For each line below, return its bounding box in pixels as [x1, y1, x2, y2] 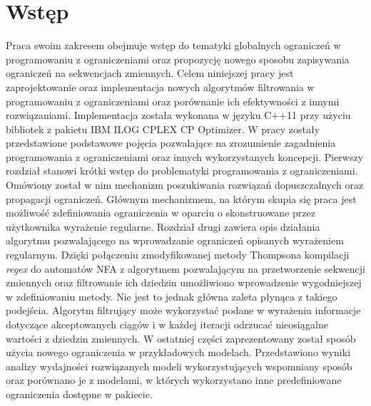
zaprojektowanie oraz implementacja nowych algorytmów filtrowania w [6, 79, 315, 94]
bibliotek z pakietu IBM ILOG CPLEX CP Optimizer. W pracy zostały [6, 121, 320, 136]
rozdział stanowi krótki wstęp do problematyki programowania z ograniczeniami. [6, 163, 358, 178]
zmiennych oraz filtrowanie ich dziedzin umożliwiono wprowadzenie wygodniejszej [6, 275, 362, 290]
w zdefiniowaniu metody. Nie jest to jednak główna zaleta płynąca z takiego [6, 288, 337, 303]
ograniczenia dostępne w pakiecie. [6, 386, 153, 401]
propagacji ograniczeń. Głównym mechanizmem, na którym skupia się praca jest [6, 191, 357, 206]
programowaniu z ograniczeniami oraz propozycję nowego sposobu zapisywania [6, 51, 350, 66]
